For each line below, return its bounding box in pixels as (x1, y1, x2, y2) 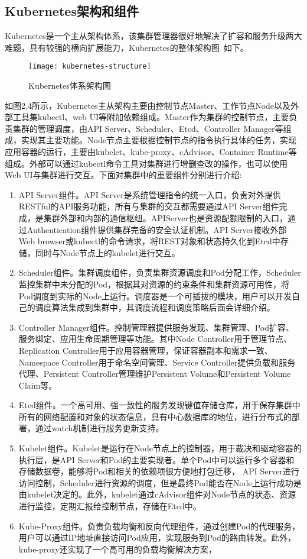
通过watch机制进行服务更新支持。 (35, 422, 164, 434)
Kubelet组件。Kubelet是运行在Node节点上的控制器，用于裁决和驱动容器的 (18, 442, 302, 454)
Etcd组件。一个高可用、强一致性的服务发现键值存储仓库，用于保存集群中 (18, 399, 301, 411)
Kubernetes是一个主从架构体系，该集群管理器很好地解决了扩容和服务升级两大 (5, 30, 302, 42)
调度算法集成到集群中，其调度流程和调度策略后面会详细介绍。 (35, 301, 275, 314)
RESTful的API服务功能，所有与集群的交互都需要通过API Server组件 (18, 200, 279, 212)
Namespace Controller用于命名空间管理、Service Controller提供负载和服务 (18, 356, 296, 368)
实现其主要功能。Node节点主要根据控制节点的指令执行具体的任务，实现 (21, 134, 296, 146)
